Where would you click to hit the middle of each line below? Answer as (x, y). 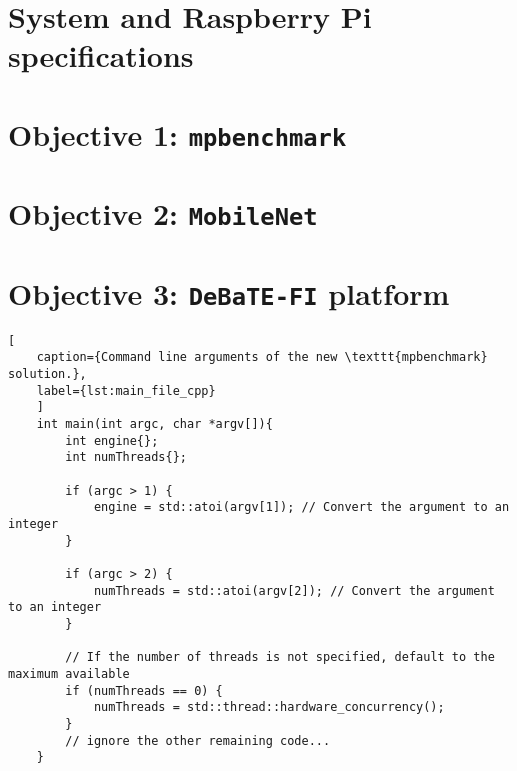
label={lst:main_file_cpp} (126, 390)
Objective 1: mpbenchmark (177, 133)
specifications (101, 55)
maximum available (69, 673)
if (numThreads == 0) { (144, 690)
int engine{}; (112, 440)
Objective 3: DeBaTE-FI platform (229, 292)
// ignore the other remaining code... (198, 740)
